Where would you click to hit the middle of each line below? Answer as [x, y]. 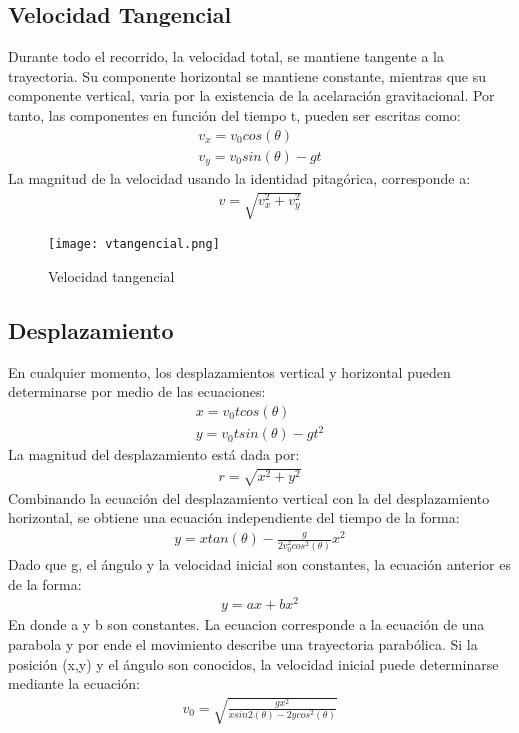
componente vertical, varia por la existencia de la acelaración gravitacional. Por [251, 95]
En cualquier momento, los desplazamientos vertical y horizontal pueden [229, 371]
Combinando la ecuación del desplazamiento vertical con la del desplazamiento [249, 497]
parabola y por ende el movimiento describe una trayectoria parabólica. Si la [243, 643]
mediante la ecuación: [74, 683]
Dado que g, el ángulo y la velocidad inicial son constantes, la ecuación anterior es [260, 564]
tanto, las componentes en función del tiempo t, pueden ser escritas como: [234, 114]
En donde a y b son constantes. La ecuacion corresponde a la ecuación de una [246, 624]
